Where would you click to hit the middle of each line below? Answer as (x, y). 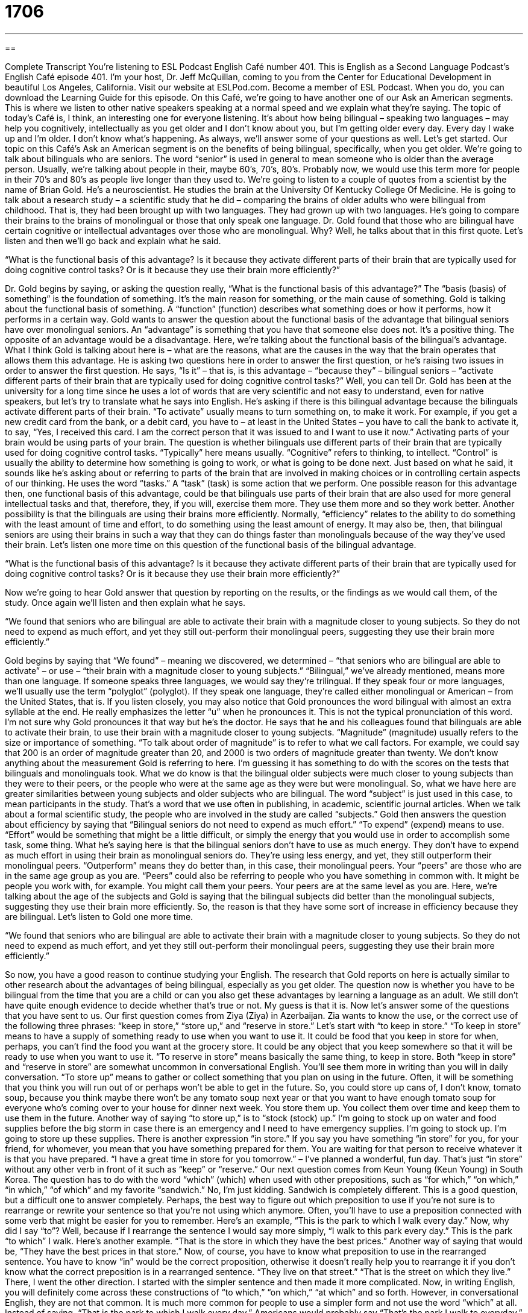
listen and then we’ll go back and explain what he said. (113, 241)
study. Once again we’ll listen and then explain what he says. (125, 602)
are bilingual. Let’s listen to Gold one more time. (99, 916)
